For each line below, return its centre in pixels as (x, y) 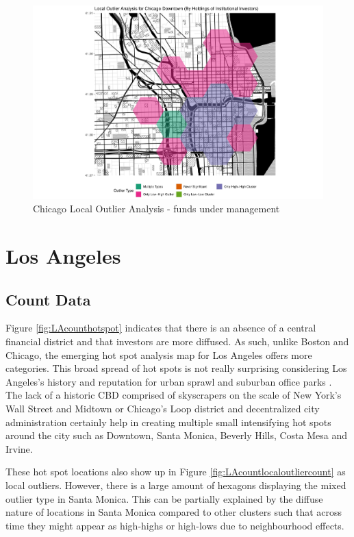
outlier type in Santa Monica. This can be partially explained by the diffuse (164, 498)
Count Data (48, 299)
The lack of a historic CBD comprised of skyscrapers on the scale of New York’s (174, 395)
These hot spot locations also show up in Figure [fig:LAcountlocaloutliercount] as (176, 472)
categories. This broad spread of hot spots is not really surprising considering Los (176, 368)
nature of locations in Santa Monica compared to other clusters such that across (174, 512)
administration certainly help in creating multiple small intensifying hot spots (168, 422)
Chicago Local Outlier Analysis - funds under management (156, 209)
